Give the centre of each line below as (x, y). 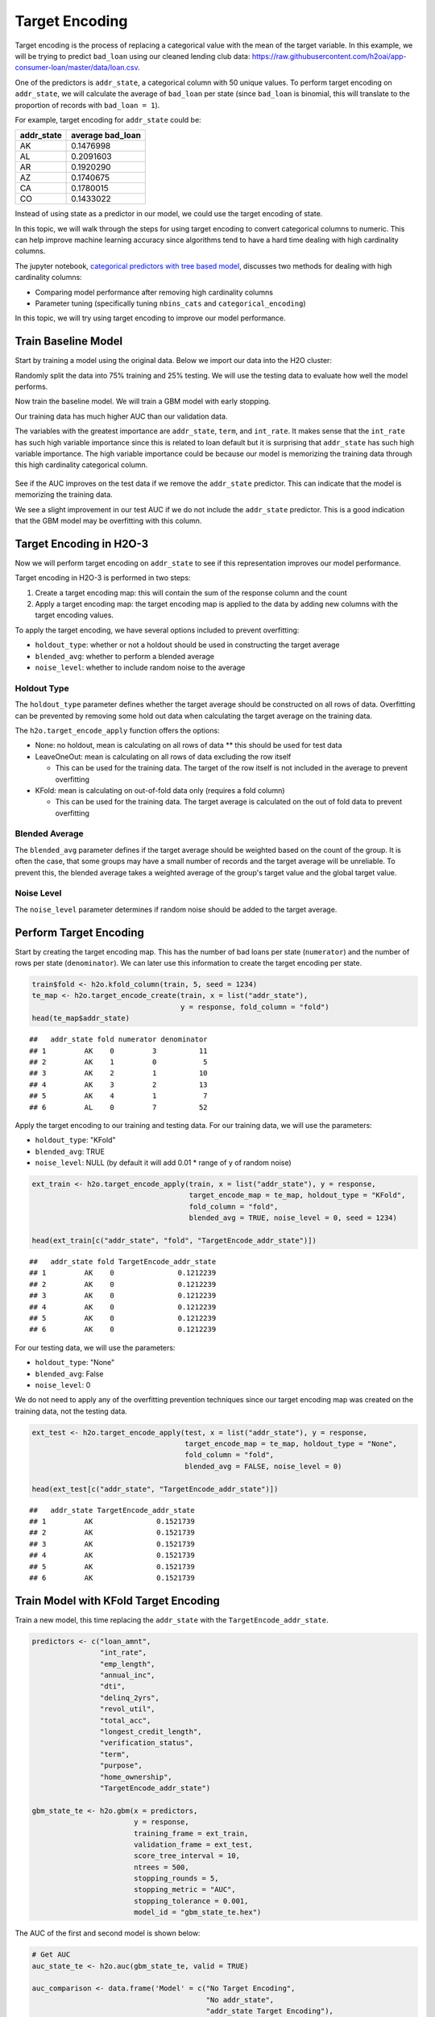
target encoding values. (75, 615)
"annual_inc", (128, 1675)
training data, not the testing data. (71, 1411)
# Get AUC (51, 1955)
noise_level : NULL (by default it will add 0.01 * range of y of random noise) (163, 1163)
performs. (31, 386)
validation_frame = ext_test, (193, 1844)
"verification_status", (146, 1743)
